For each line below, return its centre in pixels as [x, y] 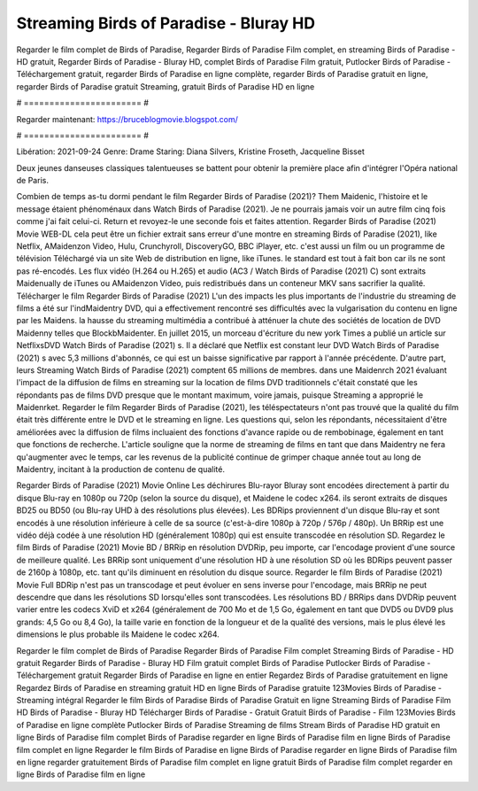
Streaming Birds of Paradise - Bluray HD [166, 23]
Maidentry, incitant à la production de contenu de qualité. [121, 469]
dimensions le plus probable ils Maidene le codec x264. [118, 634]
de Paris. [32, 181]
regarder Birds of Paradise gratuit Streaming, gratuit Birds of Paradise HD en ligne [166, 86]
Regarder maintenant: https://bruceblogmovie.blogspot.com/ [127, 119]
